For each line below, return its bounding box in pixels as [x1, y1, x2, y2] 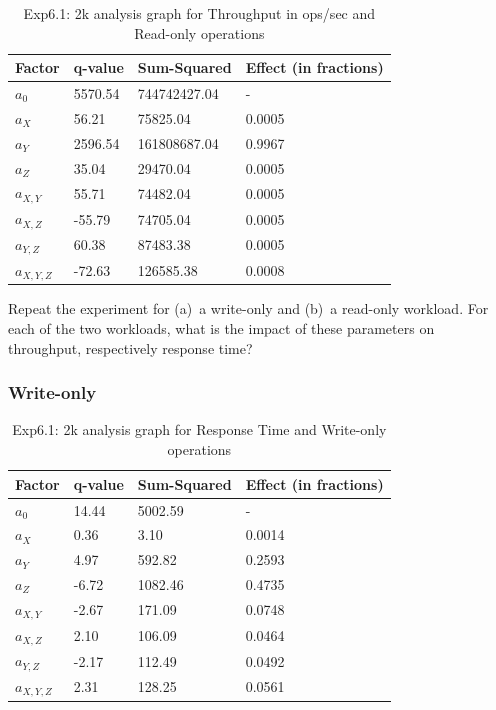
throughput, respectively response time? [8, 337, 253, 358]
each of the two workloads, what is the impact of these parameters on [8, 318, 435, 339]
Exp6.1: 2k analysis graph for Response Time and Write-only [12, 419, 387, 440]
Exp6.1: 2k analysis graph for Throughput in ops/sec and [23, 3, 376, 23]
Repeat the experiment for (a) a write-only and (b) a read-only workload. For [8, 298, 489, 319]
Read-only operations [134, 22, 265, 43]
